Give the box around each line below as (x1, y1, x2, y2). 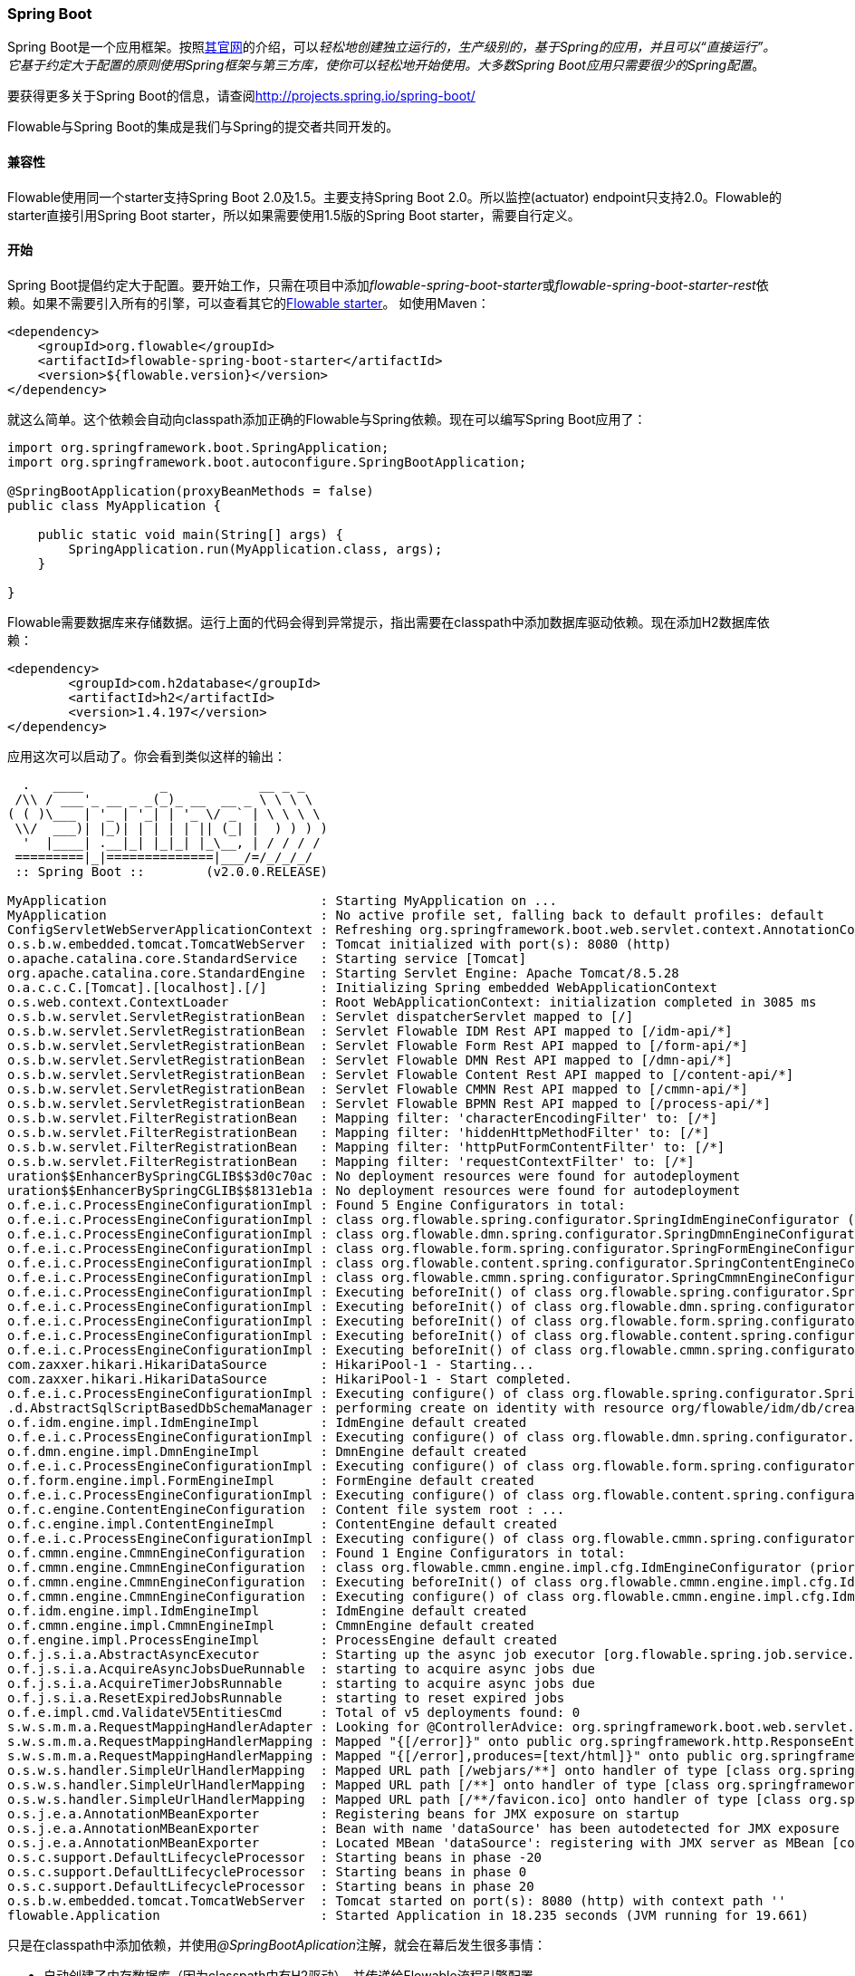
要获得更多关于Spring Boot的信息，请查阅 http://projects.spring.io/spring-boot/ (7, 88, 476, 104)
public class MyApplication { (7, 497, 222, 513)
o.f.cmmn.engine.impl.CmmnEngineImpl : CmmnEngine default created (7, 1617, 534, 1633)
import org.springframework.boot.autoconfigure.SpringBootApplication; (7, 454, 527, 469)
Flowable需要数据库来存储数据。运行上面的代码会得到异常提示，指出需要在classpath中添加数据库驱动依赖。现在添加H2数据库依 (7, 613, 770, 630)
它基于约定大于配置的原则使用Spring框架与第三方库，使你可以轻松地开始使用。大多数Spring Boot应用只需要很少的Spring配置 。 (7, 57, 765, 73)
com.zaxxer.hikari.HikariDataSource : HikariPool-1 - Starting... (7, 1356, 534, 1372)
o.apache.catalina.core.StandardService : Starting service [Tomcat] (7, 950, 527, 966)
